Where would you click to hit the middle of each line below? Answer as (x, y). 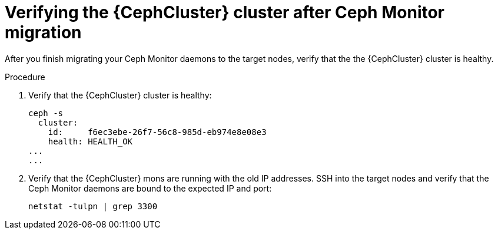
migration (43, 32)
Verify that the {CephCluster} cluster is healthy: (120, 95)
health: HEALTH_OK (90, 141)
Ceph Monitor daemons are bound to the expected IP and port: (150, 188)
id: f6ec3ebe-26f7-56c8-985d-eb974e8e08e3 (157, 132)
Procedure (25, 77)
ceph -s (46, 113)
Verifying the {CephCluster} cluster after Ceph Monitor (225, 12)
